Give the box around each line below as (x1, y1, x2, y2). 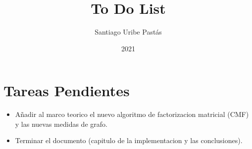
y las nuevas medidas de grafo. (15, 118, 107, 129)
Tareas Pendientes (3, 80, 130, 101)
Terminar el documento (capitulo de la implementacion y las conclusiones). (15, 135, 243, 146)
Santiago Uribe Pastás (95, 27, 162, 37)
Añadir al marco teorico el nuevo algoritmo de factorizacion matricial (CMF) (15, 109, 249, 119)
